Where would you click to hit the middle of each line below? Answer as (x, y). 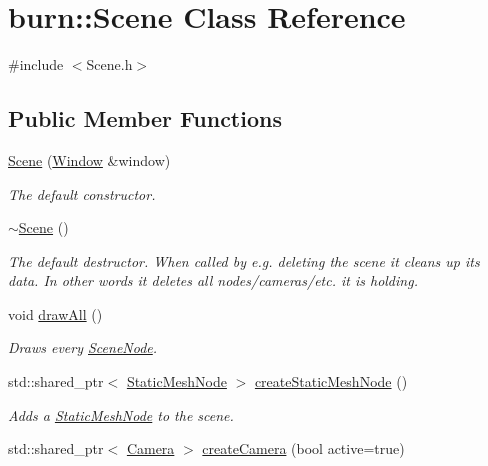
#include (36, 64)
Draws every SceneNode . (83, 347)
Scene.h (109, 64)
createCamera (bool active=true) (303, 448)
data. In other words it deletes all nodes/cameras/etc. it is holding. (213, 280)
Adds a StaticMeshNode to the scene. (121, 414)
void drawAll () (55, 313)
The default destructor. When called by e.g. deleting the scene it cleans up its (244, 260)
